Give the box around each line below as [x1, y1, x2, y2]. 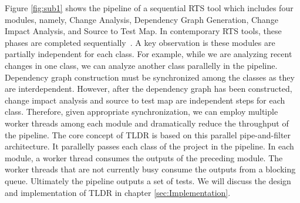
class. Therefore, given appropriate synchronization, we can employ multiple [5, 105, 278, 118]
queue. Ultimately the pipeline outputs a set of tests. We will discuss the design [5, 174, 291, 187]
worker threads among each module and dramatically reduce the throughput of [5, 117, 289, 129]
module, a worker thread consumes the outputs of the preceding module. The [5, 151, 283, 164]
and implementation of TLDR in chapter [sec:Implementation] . [5, 186, 231, 198]
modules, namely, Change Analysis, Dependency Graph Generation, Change [5, 13, 278, 25]
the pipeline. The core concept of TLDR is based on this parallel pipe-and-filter [5, 128, 291, 141]
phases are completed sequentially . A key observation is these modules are [5, 36, 275, 48]
